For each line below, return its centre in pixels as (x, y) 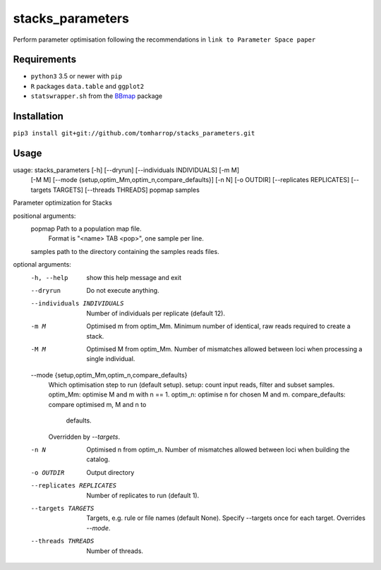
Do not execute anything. (123, 290)
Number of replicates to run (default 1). (143, 495)
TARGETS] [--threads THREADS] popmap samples (127, 190)
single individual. (111, 359)
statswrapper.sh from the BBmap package (96, 96)
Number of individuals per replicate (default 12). (156, 313)
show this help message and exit (134, 277)
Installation (38, 116)
